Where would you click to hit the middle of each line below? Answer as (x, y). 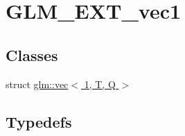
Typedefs (39, 121)
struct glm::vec (37, 84)
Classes (32, 54)
